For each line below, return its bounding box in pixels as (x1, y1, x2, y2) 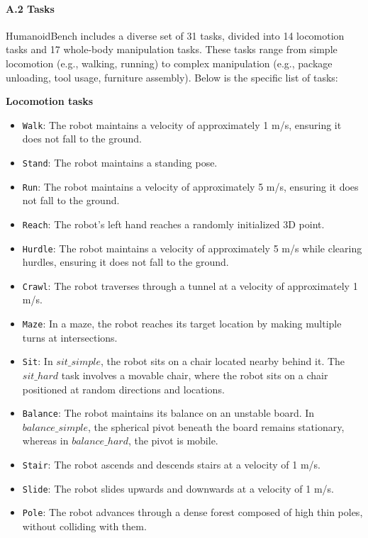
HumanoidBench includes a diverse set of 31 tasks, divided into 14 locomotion (6, 28, 345, 43)
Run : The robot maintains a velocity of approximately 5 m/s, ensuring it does (22, 179, 359, 194)
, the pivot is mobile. (128, 433, 218, 448)
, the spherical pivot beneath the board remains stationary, (87, 419, 345, 434)
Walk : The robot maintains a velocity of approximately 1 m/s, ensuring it (22, 117, 342, 132)
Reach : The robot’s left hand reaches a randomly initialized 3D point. (22, 216, 325, 231)
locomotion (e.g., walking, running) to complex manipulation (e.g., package (6, 55, 333, 70)
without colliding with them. (22, 518, 147, 533)
